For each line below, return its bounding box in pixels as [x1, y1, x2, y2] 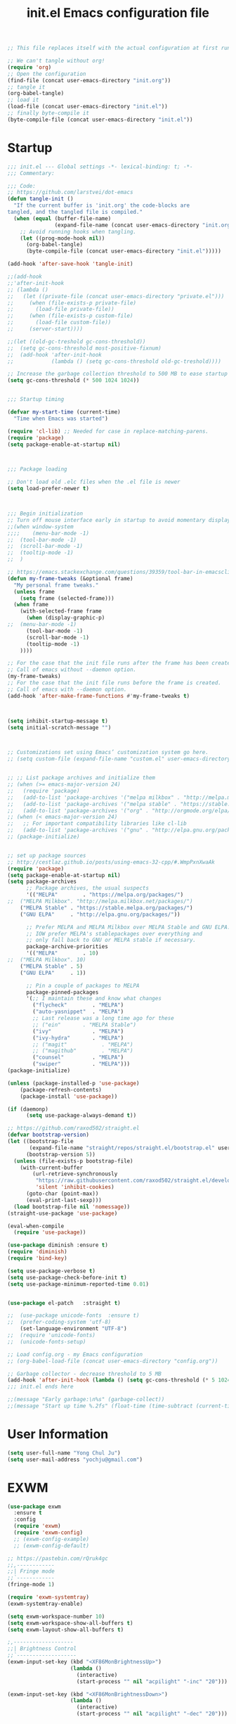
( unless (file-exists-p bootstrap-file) [13, 1157, 133, 1165]
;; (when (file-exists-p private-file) [7, 299, 137, 307]
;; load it [7, 96, 39, 103]
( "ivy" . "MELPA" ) [32, 1028, 124, 1035]
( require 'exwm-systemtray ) [7, 1594, 90, 1601]
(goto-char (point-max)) [25, 1190, 99, 1197]
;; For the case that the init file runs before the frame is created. [7, 679, 221, 687]
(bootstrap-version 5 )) [25, 1151, 96, 1158]
